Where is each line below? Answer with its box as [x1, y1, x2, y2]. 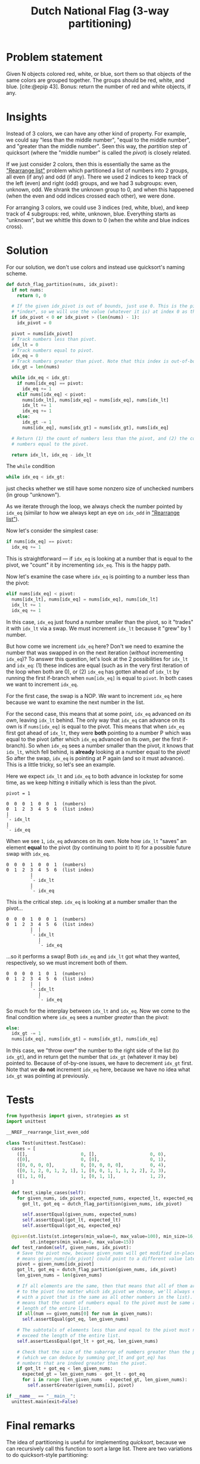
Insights [6, 110, 48, 124]
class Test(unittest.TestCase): [6, 1140, 86, 1146]
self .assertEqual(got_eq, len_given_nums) [21, 1317, 129, 1322]
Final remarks [6, 1419, 76, 1432]
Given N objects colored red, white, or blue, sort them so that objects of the [6, 70, 192, 77]
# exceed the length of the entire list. [17, 1333, 121, 1339]
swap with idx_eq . [6, 850, 51, 857]
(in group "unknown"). [6, 491, 61, 499]
